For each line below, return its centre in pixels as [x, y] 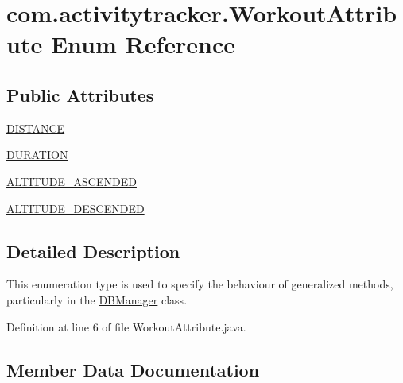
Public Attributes [80, 94]
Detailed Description [93, 251]
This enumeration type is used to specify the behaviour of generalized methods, [200, 284]
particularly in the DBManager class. [97, 299]
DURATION [37, 155]
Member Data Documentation [133, 369]
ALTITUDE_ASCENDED [72, 181]
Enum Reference [143, 44]
